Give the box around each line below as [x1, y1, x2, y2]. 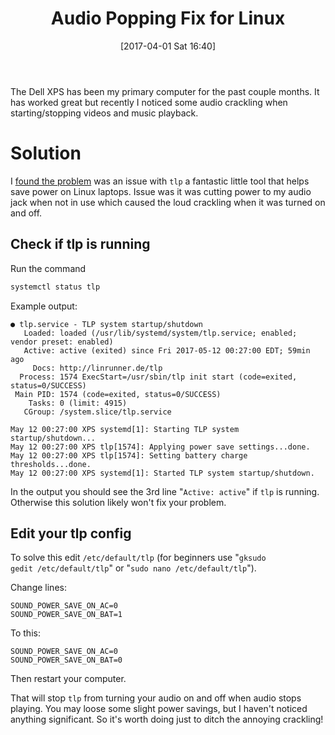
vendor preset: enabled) [10, 337, 114, 347]
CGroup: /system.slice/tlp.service [23, 407, 172, 417]
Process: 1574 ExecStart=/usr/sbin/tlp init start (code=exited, [19, 372, 298, 382]
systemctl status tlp [10, 282, 101, 292]
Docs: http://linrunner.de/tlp [32, 363, 163, 373]
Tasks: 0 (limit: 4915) [28, 398, 128, 408]
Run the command [10, 262, 87, 274]
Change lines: [10, 582, 67, 594]
